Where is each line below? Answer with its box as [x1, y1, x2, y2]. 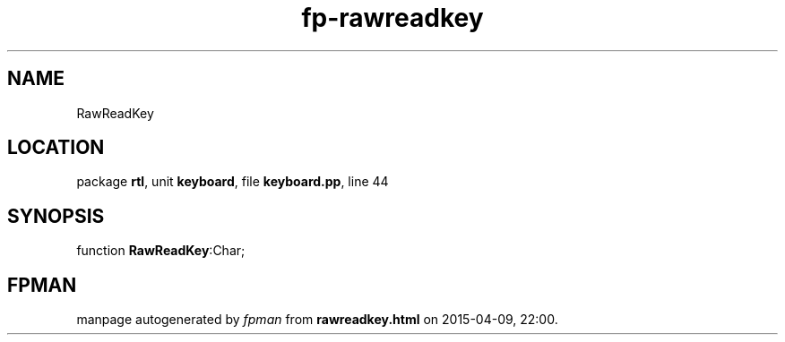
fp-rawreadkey [301, 3, 484, 33]
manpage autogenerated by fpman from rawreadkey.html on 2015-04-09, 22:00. [76, 312, 558, 328]
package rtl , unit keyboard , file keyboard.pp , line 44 [76, 174, 389, 190]
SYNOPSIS [7, 204, 105, 227]
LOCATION [7, 136, 105, 159]
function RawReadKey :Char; [76, 243, 246, 259]
